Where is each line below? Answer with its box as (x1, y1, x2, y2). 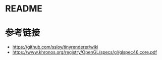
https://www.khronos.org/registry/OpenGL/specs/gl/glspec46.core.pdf (12, 49, 158, 55)
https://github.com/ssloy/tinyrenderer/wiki (12, 44, 99, 50)
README (5, 3, 43, 14)
